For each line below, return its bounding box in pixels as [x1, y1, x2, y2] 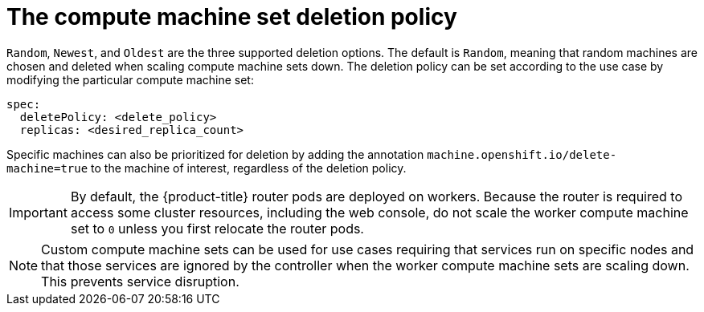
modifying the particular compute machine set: [6, 72, 254, 87]
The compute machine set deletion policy [6, 3, 457, 30]
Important [9, 204, 68, 221]
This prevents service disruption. [41, 273, 239, 290]
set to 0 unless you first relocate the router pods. [70, 220, 364, 237]
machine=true [6, 161, 88, 175]
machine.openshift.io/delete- [427, 148, 617, 161]
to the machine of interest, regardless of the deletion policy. [91, 160, 407, 175]
